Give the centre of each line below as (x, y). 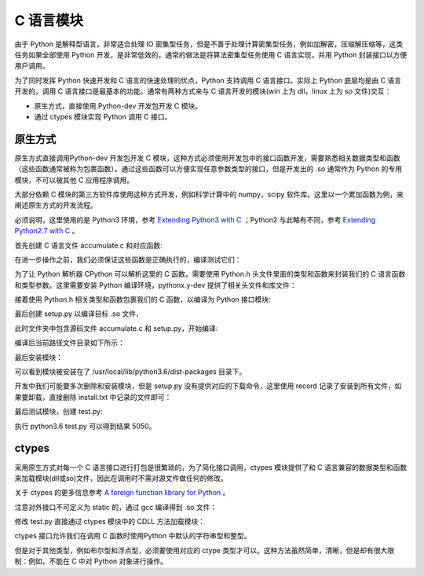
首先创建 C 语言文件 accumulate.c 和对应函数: (88, 245)
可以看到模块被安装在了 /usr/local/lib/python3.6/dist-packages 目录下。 (130, 372)
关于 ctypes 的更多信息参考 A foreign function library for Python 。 (122, 493)
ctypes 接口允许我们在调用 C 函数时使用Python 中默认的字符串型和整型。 (133, 536)
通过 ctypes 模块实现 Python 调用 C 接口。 (103, 116)
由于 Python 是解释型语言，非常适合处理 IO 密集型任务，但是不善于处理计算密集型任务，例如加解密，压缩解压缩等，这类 (209, 44)
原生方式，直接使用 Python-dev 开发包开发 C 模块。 (118, 105)
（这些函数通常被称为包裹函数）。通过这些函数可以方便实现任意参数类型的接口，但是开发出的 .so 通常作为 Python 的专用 (208, 169)
